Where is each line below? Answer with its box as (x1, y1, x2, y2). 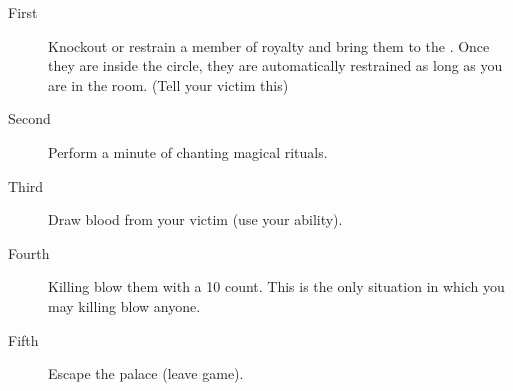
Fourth (8, 242, 50, 263)
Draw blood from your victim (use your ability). (48, 209, 343, 230)
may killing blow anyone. (48, 295, 201, 316)
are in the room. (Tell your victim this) (48, 74, 289, 95)
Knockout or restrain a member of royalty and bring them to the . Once (48, 35, 490, 56)
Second (8, 108, 51, 129)
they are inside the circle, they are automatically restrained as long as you (48, 55, 503, 76)
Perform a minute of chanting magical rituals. (48, 141, 328, 162)
